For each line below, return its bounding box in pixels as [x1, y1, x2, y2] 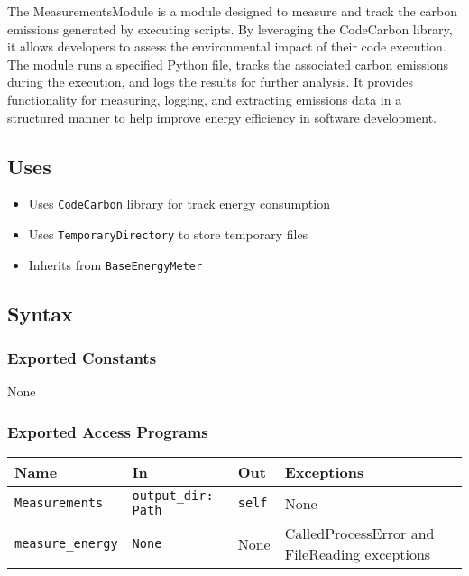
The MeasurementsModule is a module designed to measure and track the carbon [7, 2, 458, 20]
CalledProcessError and [284, 523, 435, 544]
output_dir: [132, 488, 214, 504]
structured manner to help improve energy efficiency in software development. [7, 107, 437, 126]
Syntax [7, 299, 73, 327]
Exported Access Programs [7, 420, 208, 442]
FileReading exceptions [284, 543, 431, 565]
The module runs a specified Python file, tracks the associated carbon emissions [7, 54, 448, 73]
